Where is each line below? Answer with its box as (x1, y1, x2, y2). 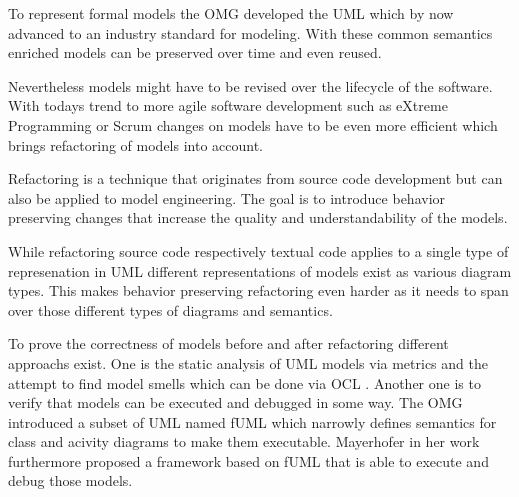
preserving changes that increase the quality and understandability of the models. (8, 207, 508, 228)
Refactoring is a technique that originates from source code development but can (8, 168, 503, 189)
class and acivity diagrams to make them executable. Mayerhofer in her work (8, 431, 480, 452)
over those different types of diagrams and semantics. (8, 299, 333, 320)
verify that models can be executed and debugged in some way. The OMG (8, 392, 463, 413)
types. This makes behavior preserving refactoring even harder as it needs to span (8, 280, 509, 301)
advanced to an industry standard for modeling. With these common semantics (8, 22, 493, 43)
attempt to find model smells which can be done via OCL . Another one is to (8, 372, 481, 393)
